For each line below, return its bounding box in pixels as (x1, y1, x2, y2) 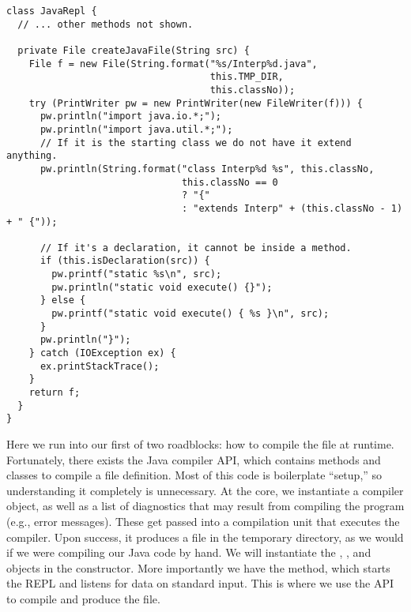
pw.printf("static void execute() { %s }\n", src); (51, 308, 330, 320)
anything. (6, 150, 58, 162)
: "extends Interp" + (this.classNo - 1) (181, 202, 403, 214)
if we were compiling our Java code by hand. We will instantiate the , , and (6, 544, 371, 561)
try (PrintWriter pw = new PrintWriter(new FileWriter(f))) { (28, 97, 364, 109)
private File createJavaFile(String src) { (17, 44, 250, 56)
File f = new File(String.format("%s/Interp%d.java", (28, 58, 318, 69)
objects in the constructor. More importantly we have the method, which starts (6, 559, 390, 576)
